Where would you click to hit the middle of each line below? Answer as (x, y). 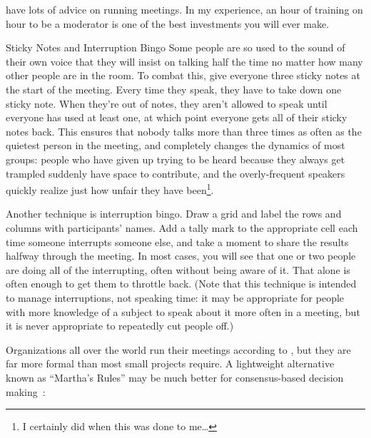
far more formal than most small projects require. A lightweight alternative (170, 363)
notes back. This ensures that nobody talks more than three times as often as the (184, 131)
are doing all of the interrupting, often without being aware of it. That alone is (178, 269)
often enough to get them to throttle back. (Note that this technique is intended (181, 284)
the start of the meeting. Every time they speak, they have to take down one (174, 89)
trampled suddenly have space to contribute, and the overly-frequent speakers (176, 173)
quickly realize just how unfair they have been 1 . (110, 189)
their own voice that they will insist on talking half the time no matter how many (184, 61)
